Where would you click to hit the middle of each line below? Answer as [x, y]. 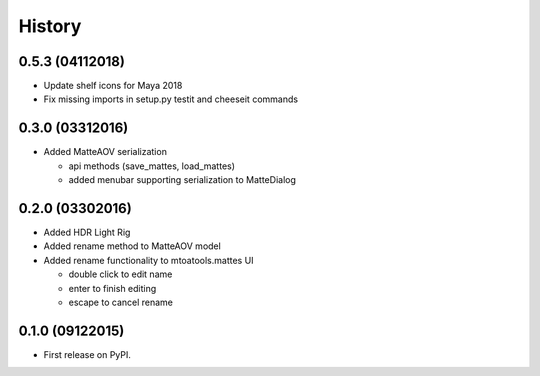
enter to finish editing [112, 288]
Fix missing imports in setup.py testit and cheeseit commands [171, 99]
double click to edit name [120, 274]
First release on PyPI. [87, 354]
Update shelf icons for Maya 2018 [113, 86]
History [50, 26]
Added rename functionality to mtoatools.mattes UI [148, 260]
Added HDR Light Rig [87, 232]
